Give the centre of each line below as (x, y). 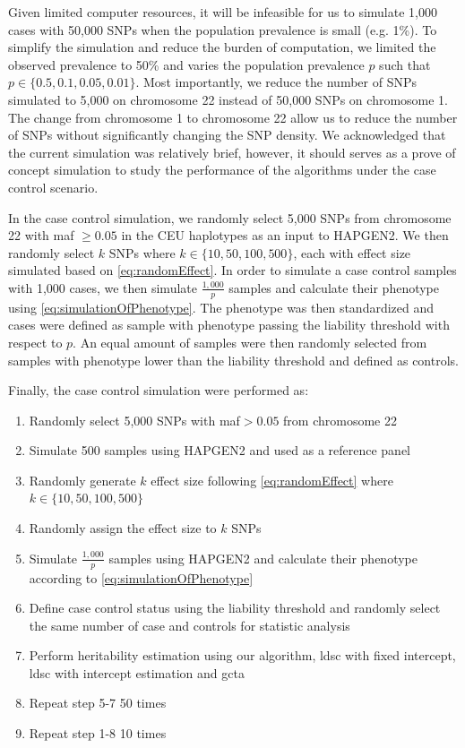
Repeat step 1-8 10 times (98, 733)
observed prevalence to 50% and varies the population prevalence (186, 64)
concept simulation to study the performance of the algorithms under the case (222, 170)
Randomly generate (82, 480)
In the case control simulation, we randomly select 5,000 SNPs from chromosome (230, 217)
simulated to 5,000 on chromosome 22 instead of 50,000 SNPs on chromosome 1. (228, 99)
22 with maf (41, 235)
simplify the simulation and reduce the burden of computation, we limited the (222, 47)
